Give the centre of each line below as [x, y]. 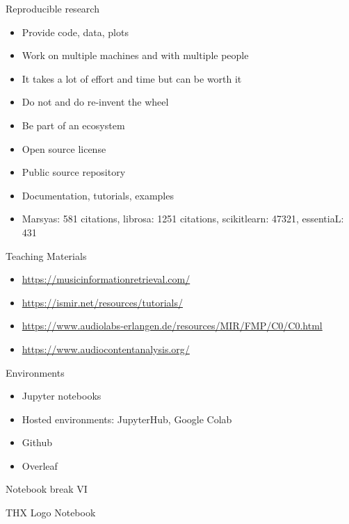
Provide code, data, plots [75, 32]
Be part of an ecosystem [73, 125]
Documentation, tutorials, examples [98, 195]
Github [37, 442]
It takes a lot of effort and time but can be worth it [132, 78]
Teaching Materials [46, 255]
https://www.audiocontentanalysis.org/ [106, 349]
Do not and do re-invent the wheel [95, 102]
